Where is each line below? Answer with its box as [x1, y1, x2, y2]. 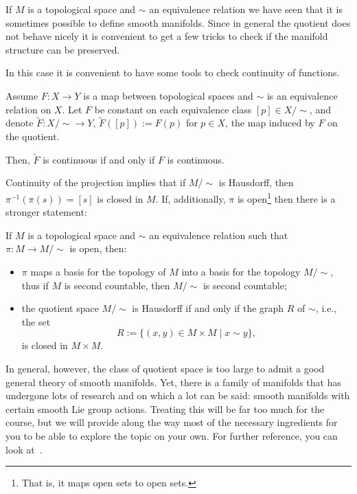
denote [5, 115, 34, 130]
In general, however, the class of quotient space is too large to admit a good [5, 361, 325, 375]
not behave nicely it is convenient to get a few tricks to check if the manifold [5, 29, 328, 43]
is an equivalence [266, 88, 338, 102]
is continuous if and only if [43, 152, 155, 166]
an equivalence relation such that [149, 227, 288, 242]
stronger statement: [5, 205, 87, 219]
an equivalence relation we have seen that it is [149, 2, 343, 16]
